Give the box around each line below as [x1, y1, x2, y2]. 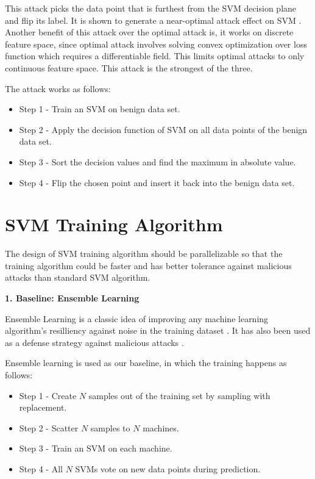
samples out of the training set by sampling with [88, 389, 271, 402]
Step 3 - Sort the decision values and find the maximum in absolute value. [19, 155, 296, 168]
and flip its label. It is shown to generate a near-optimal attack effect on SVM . [5, 13, 302, 26]
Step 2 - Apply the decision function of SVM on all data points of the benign [19, 123, 308, 135]
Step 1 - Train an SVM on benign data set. [19, 103, 180, 115]
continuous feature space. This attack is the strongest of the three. [5, 61, 253, 74]
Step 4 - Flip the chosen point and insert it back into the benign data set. [19, 176, 295, 189]
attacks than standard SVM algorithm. [5, 271, 150, 284]
